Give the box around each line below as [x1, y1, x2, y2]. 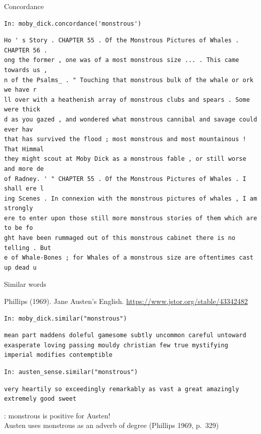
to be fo [4, 224, 33, 232]
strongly [4, 205, 33, 212]
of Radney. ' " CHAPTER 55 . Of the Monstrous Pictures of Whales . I [4, 175, 246, 182]
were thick [4, 106, 40, 113]
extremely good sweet [4, 395, 77, 403]
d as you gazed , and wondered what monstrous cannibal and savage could [4, 115, 257, 123]
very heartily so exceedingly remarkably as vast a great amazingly [4, 385, 239, 393]
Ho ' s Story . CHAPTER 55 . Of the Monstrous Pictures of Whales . [4, 37, 239, 44]
